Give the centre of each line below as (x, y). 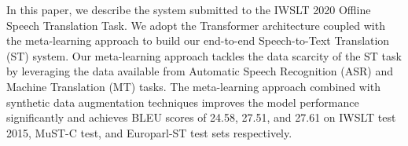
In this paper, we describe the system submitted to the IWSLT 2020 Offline (189, 9)
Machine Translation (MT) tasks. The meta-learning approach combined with (193, 86)
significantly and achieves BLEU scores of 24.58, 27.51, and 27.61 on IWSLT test (201, 117)
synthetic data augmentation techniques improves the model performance (183, 102)
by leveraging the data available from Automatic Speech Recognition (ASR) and (200, 71)
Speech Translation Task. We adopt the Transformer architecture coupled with (196, 25)
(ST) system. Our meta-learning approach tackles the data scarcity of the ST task (204, 55)
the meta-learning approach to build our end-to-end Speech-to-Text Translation (198, 40)
